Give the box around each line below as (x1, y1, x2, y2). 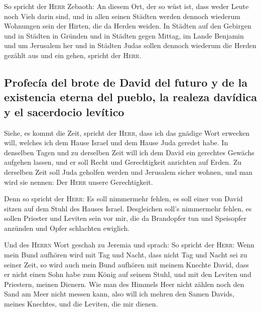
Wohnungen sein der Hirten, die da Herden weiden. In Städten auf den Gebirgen (4, 21, 251, 31)
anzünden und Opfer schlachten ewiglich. (4, 222, 130, 233)
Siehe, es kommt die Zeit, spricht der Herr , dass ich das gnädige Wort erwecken (4, 127, 250, 138)
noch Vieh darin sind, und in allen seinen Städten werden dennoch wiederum (4, 11, 240, 21)
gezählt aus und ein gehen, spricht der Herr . (4, 50, 142, 60)
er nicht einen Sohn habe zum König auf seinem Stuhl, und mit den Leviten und (4, 269, 251, 279)
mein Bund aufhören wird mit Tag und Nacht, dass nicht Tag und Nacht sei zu (4, 249, 247, 260)
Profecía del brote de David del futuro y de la (4, 74, 248, 90)
